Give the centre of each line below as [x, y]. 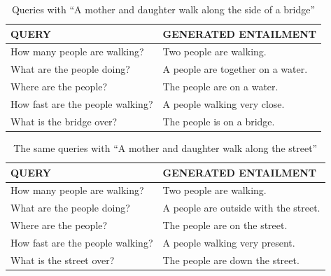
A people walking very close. [224, 103]
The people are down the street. [231, 260]
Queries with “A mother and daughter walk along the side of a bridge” [163, 9]
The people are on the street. [225, 225]
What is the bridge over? [64, 121]
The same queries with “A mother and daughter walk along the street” [165, 147]
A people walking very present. [229, 242]
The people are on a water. [220, 87]
